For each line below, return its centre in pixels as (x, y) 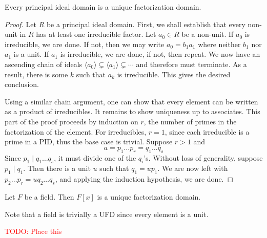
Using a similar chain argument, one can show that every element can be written (131, 101)
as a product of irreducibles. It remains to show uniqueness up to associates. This (132, 111)
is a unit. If (31, 54)
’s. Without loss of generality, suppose (203, 157)
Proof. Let (20, 24)
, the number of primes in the (190, 121)
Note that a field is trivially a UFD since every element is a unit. (107, 214)
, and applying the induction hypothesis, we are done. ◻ (144, 179)
